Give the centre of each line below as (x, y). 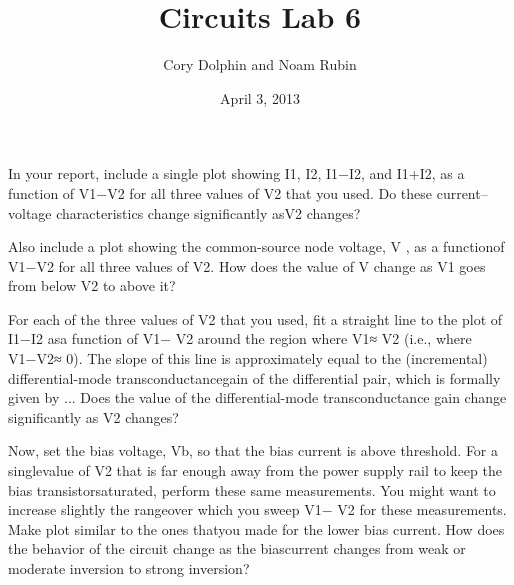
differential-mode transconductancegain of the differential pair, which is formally (254, 377)
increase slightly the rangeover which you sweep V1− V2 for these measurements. (257, 509)
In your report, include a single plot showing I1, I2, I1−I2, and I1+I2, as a (236, 173)
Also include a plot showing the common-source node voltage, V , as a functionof (256, 246)
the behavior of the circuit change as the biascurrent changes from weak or (237, 548)
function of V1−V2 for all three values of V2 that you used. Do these (220, 192)
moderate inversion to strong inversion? (129, 568)
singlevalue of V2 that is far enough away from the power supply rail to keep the (255, 470)
